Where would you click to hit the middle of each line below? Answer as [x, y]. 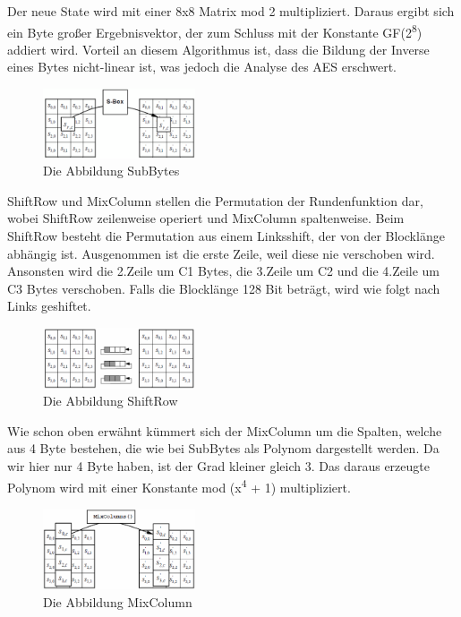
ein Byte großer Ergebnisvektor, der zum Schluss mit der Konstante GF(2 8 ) [215, 30]
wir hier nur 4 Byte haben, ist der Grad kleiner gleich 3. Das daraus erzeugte [218, 465]
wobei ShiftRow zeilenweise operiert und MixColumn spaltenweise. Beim [206, 218]
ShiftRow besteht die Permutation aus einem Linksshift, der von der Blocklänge [226, 236]
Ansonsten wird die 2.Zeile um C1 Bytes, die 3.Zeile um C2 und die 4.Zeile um [224, 271]
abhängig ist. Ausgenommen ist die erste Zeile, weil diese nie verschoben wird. [221, 253]
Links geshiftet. [49, 306]
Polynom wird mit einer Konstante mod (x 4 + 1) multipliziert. [179, 485]
